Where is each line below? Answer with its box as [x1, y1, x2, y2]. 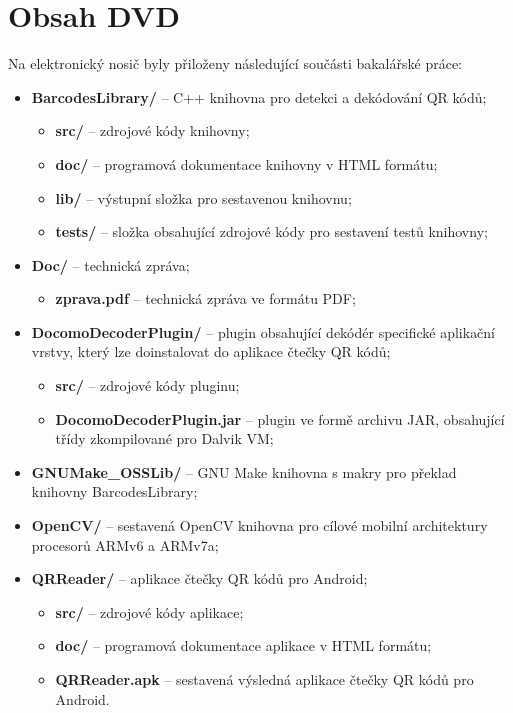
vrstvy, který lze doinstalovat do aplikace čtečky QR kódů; [31, 341, 391, 362]
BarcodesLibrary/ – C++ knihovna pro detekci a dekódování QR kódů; [31, 86, 487, 107]
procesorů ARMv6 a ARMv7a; [31, 534, 219, 555]
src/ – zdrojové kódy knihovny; [55, 120, 250, 141]
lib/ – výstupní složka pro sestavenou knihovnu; [55, 187, 352, 208]
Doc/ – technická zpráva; [31, 254, 190, 275]
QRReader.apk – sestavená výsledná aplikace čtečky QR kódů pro [55, 669, 474, 689]
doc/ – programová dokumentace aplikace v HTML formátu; [55, 635, 432, 656]
